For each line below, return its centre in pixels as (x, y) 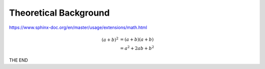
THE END (18, 60)
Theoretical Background (59, 13)
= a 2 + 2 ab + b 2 (137, 48)
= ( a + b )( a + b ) (137, 40)
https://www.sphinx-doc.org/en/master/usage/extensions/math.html (78, 27)
